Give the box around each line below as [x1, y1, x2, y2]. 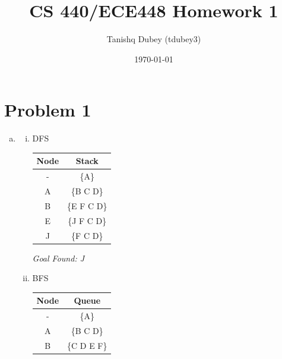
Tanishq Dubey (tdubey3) [106, 33, 201, 45]
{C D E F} [67, 339, 107, 351]
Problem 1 [4, 97, 91, 122]
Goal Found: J [32, 251, 85, 264]
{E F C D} [67, 199, 107, 212]
